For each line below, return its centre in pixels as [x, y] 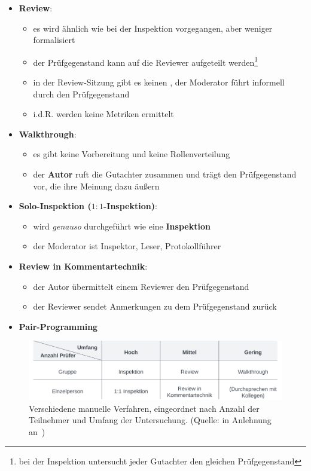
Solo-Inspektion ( [55, 206]
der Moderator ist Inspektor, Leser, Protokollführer [127, 246]
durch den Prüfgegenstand [81, 94]
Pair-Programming [58, 326]
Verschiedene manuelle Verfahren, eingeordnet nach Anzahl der [144, 408]
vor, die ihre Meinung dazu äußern [96, 186]
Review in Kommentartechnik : [83, 266]
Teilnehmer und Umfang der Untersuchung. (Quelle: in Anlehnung [150, 420]
